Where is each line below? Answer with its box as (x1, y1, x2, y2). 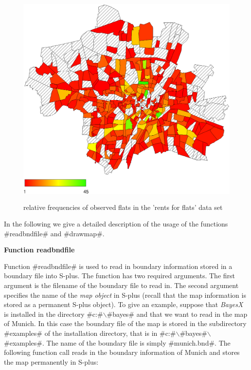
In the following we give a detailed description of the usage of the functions (4, 218, 228, 228)
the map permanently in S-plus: (4, 356, 99, 367)
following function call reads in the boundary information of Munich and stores (4, 347, 240, 357)
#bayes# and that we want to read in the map (107, 308, 248, 319)
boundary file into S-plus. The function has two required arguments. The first (4, 270, 235, 281)
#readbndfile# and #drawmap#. (4, 228, 105, 238)
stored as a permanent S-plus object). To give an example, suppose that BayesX (4, 299, 243, 309)
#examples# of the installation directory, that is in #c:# (4, 328, 176, 338)
